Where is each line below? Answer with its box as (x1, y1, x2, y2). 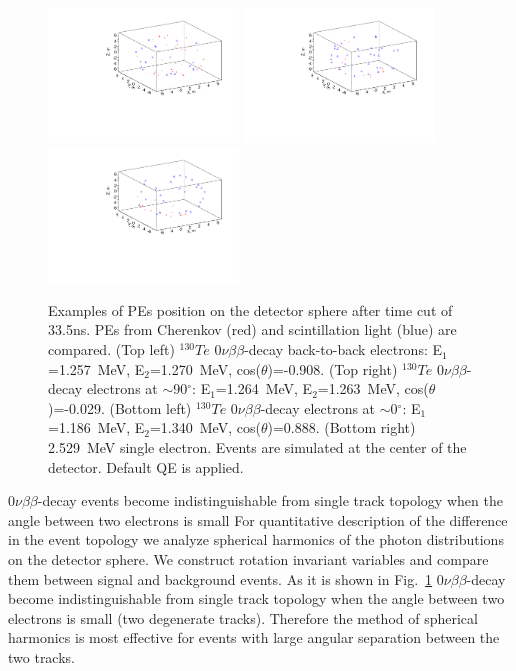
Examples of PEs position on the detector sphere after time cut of (48, 299, 453, 320)
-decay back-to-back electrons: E (244, 339, 443, 360)
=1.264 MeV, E (215, 378, 313, 399)
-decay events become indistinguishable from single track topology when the (37, 490, 503, 511)
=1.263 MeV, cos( (317, 378, 429, 399)
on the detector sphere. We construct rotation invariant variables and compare (8, 549, 489, 569)
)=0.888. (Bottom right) (267, 417, 416, 438)
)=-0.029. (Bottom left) (48, 397, 192, 418)
